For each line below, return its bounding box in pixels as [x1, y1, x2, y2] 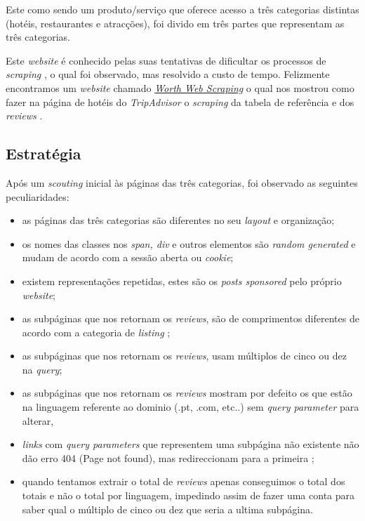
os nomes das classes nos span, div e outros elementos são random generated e [22, 236, 356, 251]
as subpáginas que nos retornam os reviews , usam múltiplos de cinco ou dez [22, 348, 347, 363]
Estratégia [6, 143, 81, 164]
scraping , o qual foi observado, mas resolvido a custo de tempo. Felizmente [6, 67, 330, 81]
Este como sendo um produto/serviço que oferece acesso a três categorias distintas [6, 2, 359, 16]
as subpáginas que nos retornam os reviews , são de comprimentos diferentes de [22, 311, 359, 326]
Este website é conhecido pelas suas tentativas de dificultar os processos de [6, 53, 326, 67]
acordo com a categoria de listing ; [22, 324, 171, 339]
